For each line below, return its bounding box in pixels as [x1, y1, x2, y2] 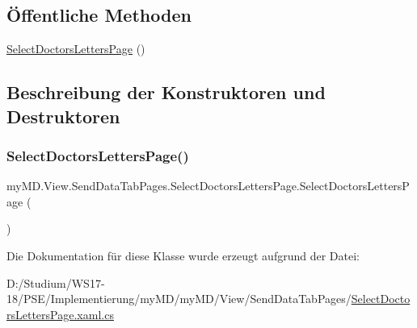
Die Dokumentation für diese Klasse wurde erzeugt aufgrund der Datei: [6, 247, 360, 264]
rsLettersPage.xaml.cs [6, 305, 114, 322]
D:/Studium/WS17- [6, 274, 105, 291]
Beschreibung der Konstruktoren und [6, 80, 326, 105]
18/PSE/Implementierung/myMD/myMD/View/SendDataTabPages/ [6, 290, 352, 307]
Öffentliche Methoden [6, 2, 192, 27]
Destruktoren [6, 103, 120, 128]
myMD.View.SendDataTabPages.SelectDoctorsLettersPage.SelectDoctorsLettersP [6, 177, 410, 194]
